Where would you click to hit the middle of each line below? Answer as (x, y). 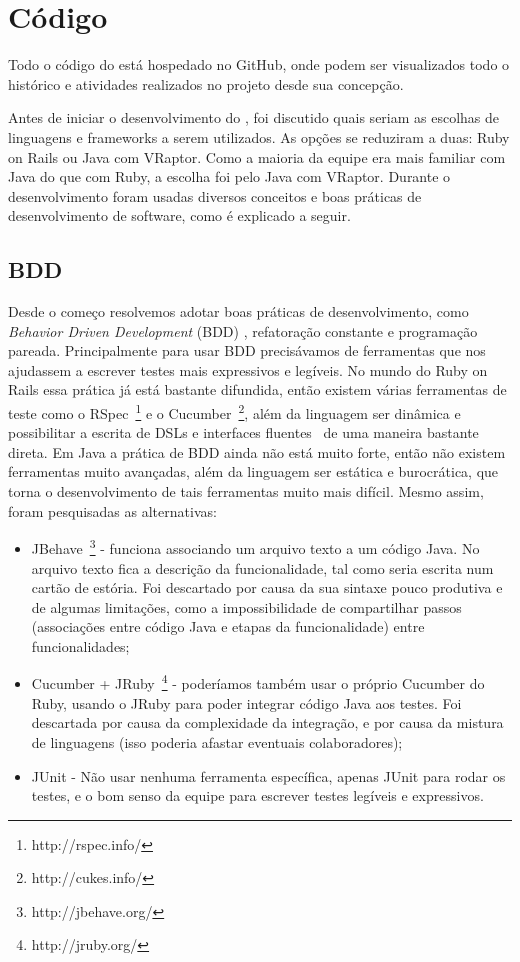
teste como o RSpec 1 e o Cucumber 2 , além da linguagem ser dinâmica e (234, 411)
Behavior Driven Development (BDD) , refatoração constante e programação (243, 330)
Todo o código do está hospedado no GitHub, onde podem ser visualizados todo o (259, 64)
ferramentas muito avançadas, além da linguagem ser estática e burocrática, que (253, 471)
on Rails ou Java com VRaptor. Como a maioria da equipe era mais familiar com (257, 156)
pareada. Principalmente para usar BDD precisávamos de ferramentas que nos (247, 350)
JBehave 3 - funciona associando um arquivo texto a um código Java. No (255, 546)
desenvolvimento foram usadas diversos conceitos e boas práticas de (215, 195)
